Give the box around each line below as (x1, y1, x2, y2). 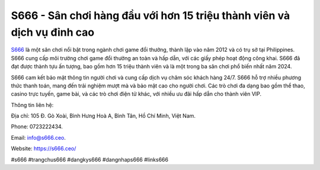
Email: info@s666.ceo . (11, 134, 66, 141)
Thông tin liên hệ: (11, 101, 54, 108)
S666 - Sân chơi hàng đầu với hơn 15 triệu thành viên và (11, 9, 290, 22)
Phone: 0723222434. (11, 123, 63, 130)
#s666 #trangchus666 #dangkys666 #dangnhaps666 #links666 (11, 156, 169, 163)
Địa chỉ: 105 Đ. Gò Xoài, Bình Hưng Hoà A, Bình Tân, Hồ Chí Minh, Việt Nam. (11, 112, 196, 119)
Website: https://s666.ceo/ (11, 145, 76, 152)
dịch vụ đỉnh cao (11, 26, 95, 39)
